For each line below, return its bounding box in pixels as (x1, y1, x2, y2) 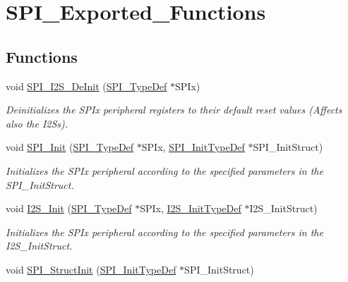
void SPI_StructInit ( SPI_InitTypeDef (6, 262, 176, 276)
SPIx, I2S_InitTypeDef (140, 201, 241, 216)
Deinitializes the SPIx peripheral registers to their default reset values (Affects (6, 102, 342, 117)
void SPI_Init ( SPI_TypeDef (6, 140, 134, 154)
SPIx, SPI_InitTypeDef (141, 140, 245, 154)
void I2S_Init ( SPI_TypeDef (6, 201, 132, 216)
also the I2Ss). (6, 116, 68, 130)
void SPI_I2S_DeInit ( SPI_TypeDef (6, 78, 167, 93)
